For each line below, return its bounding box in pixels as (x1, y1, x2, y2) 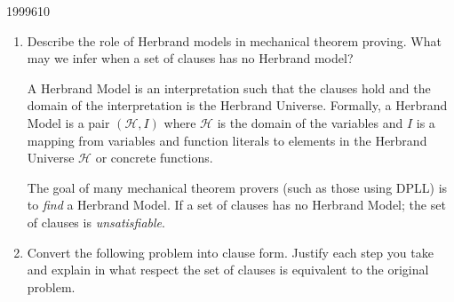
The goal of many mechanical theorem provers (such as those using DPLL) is (27, 178, 448, 196)
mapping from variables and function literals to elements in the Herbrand (27, 131, 427, 149)
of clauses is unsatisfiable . (27, 212, 165, 231)
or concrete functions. (95, 148, 213, 167)
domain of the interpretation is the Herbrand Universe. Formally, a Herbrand (27, 96, 448, 115)
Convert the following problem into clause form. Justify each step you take (27, 242, 434, 261)
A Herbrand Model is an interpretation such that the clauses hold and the (27, 78, 431, 97)
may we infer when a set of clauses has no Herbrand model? (27, 49, 354, 68)
